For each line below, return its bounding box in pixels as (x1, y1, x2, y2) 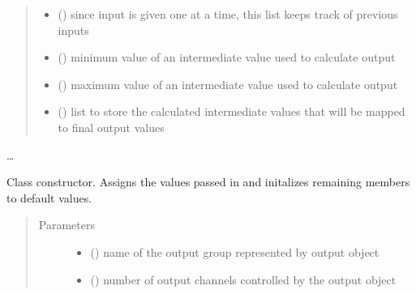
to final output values (58, 118, 165, 135)
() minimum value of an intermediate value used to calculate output (58, 49, 396, 66)
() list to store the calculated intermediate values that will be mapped (58, 103, 405, 120)
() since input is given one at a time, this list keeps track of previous (58, 6, 398, 22)
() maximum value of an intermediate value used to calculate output (58, 75, 398, 92)
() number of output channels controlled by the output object (90, 271, 397, 288)
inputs (58, 21, 89, 38)
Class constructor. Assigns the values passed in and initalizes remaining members (6, 173, 410, 190)
